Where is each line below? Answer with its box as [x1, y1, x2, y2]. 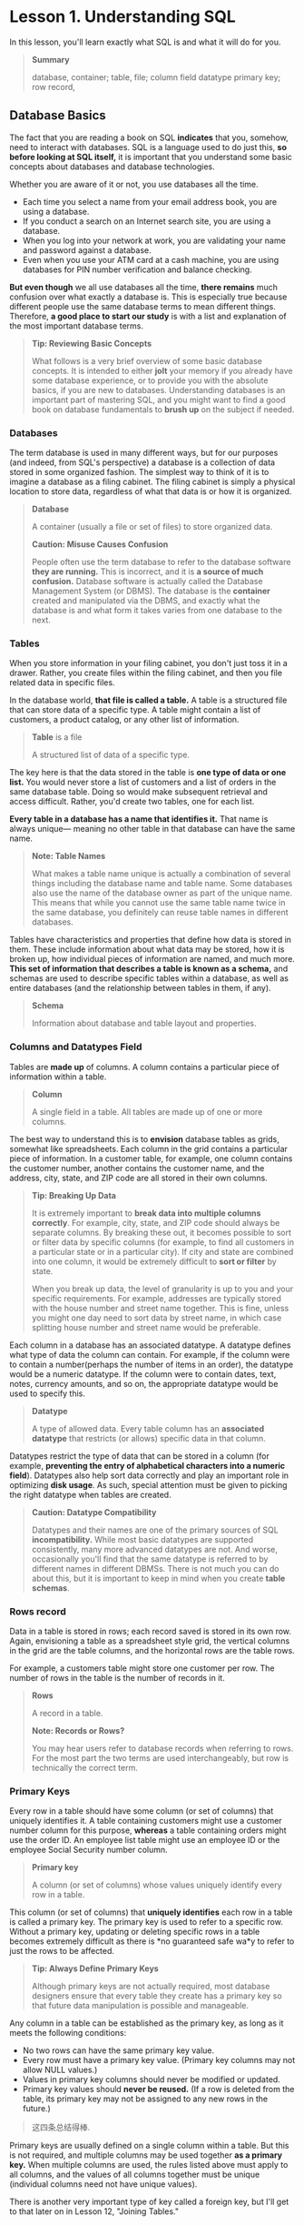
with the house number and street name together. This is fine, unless [31, 1302, 289, 1313]
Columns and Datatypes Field [9, 1040, 142, 1053]
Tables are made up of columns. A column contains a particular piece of [9, 1061, 279, 1072]
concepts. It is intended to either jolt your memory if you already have [31, 365, 293, 376]
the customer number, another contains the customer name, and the [9, 1162, 265, 1173]
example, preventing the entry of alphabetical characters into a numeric [9, 1460, 286, 1471]
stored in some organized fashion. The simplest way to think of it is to [9, 467, 270, 478]
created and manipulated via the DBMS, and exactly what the [31, 595, 260, 606]
